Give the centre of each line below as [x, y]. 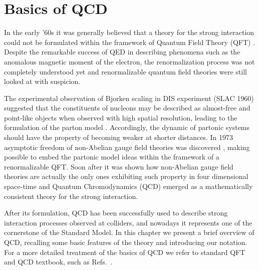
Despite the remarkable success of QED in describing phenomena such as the [122, 52]
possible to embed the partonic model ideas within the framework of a [112, 157]
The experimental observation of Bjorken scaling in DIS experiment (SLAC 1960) [129, 98]
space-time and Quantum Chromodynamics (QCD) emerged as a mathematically [128, 186]
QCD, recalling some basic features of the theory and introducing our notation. [126, 242]
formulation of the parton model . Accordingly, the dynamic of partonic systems [127, 127]
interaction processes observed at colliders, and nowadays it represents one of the [128, 222]
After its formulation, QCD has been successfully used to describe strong [116, 213]
